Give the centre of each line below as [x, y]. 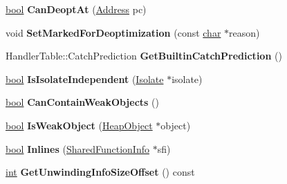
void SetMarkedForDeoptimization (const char [113, 32]
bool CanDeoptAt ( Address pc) [76, 9]
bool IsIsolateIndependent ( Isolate [85, 79]
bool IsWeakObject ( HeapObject [79, 125]
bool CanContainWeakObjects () [82, 102]
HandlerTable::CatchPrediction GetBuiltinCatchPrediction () [144, 56]
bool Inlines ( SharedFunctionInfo [77, 148]
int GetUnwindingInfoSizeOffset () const [100, 172]
